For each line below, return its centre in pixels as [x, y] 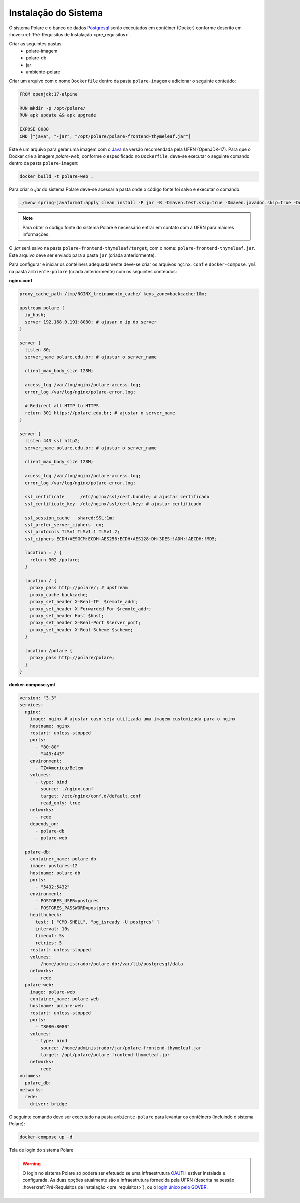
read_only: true [61, 803]
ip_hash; [36, 315]
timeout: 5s [50, 936]
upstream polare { [42, 308]
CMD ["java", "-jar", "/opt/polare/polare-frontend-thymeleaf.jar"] [105, 136]
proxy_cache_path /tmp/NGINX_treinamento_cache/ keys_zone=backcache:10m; [113, 294]
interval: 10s [53, 929]
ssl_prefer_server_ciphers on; [65, 525]
